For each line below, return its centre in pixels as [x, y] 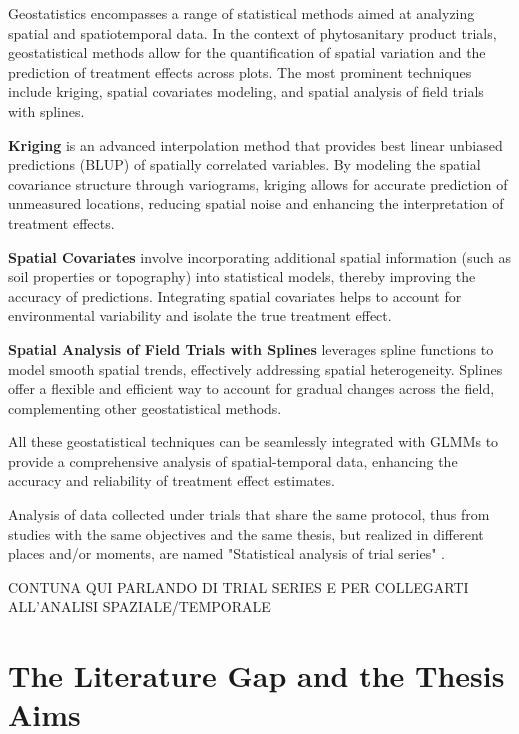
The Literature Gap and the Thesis [256, 675]
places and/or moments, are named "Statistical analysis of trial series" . [226, 553]
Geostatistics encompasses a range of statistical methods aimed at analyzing [241, 13]
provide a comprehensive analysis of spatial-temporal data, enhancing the [233, 460]
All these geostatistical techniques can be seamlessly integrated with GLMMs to [253, 441]
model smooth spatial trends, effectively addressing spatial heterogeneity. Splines [255, 368]
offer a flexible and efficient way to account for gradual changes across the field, [251, 388]
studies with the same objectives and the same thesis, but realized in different [246, 533]
